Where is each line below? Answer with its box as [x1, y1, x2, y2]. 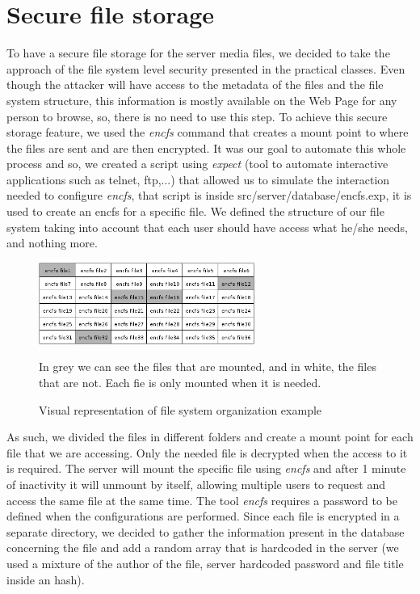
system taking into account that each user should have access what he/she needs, [6, 218, 408, 235]
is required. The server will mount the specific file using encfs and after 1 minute [6, 460, 406, 477]
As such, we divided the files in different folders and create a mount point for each [6, 428, 414, 445]
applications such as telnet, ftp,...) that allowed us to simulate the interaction [6, 171, 390, 187]
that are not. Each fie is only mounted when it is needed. [39, 374, 321, 391]
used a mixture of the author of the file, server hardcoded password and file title [6, 555, 404, 571]
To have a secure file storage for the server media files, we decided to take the [6, 44, 390, 61]
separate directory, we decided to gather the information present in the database [6, 523, 405, 540]
